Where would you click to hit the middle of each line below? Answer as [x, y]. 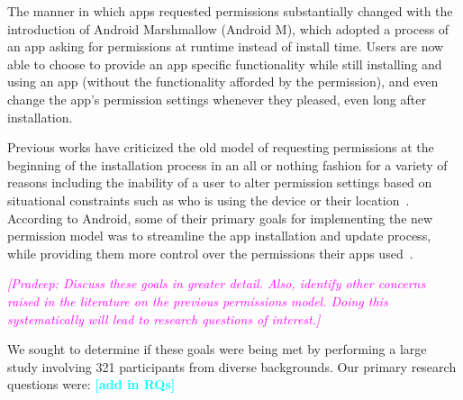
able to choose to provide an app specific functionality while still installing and [225, 64]
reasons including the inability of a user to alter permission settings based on [220, 182]
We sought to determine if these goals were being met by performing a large [217, 349]
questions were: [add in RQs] [91, 384]
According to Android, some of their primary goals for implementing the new [220, 218]
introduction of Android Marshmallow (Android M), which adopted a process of [228, 28]
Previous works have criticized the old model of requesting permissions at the [221, 147]
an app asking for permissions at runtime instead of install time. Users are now [226, 46]
